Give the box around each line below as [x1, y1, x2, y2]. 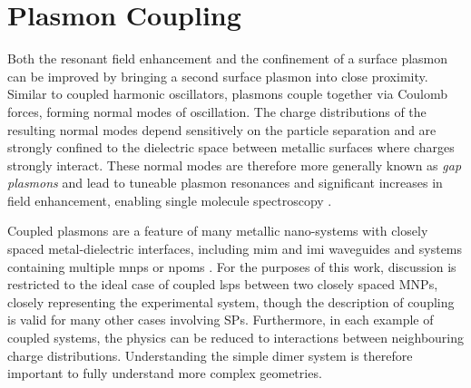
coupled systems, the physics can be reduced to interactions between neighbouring [7, 328, 465, 347]
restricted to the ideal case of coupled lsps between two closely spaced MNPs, [7, 275, 438, 294]
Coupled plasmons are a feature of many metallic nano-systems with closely [7, 221, 428, 240]
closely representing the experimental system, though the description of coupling [7, 292, 455, 311]
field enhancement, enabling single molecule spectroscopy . [7, 190, 332, 209]
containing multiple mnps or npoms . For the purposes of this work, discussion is [7, 257, 456, 276]
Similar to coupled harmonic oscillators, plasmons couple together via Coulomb [7, 84, 448, 103]
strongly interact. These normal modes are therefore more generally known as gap [7, 155, 462, 174]
